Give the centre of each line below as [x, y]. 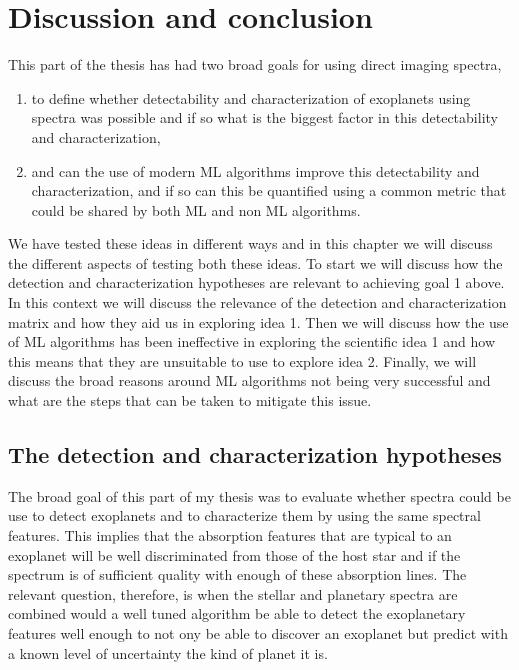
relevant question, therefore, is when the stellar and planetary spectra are [233, 593]
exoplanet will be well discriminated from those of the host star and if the [234, 554]
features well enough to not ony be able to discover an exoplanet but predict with [258, 632]
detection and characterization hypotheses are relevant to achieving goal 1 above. [256, 282]
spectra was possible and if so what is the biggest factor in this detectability [264, 117]
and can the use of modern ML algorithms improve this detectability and [255, 170]
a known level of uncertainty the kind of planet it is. [168, 652]
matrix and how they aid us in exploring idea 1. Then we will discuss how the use [258, 321]
